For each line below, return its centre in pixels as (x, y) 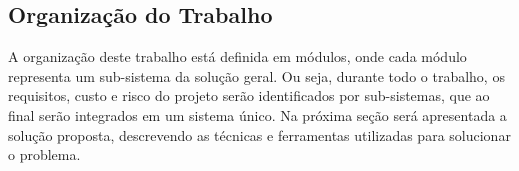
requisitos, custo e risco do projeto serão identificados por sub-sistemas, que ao (249, 95)
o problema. (44, 154)
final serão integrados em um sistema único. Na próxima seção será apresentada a (257, 114)
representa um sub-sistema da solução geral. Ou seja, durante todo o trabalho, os (256, 75)
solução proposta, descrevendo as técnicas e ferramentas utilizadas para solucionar (259, 134)
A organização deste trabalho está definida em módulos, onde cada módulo (237, 56)
